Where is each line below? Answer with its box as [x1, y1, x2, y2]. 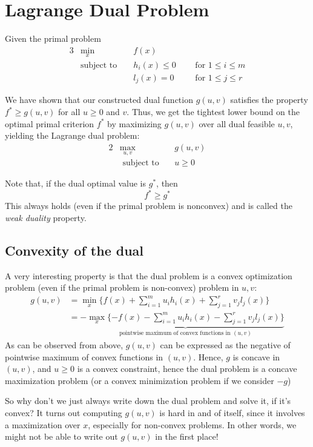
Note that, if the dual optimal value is [5, 177, 147, 190]
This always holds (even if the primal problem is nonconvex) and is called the [5, 199, 292, 212]
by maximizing [107, 117, 162, 130]
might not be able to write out [5, 430, 118, 443]
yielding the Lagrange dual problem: [5, 129, 140, 142]
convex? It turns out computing [5, 406, 122, 419]
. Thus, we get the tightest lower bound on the [127, 105, 300, 118]
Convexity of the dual [5, 240, 144, 259]
